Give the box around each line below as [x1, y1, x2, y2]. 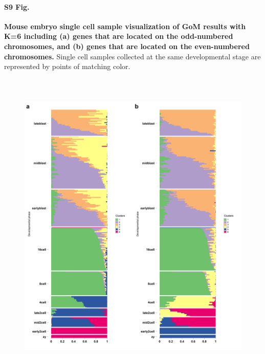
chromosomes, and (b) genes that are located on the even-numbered [4, 40, 250, 51]
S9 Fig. [4, 1, 30, 12]
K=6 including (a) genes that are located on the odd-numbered [4, 31, 233, 41]
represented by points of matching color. [4, 61, 130, 72]
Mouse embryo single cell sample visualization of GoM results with [4, 20, 246, 31]
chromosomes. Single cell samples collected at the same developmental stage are [4, 51, 261, 61]
